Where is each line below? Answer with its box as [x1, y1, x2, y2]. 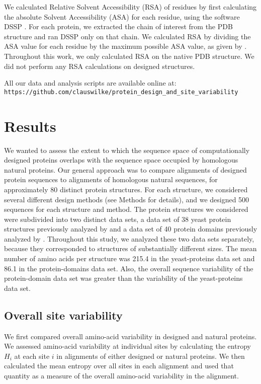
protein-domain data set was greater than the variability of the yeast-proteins [4, 273, 243, 283]
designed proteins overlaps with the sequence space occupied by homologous [4, 155, 238, 165]
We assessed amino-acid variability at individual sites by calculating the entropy [4, 341, 251, 351]
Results [4, 115, 56, 136]
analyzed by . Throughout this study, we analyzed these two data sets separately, [4, 233, 254, 244]
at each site [14, 350, 50, 361]
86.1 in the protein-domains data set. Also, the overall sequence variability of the [4, 263, 253, 273]
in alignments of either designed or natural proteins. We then [56, 350, 245, 361]
